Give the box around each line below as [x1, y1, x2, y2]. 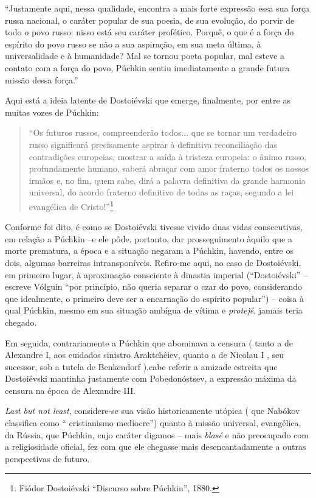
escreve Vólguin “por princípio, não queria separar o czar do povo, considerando [5, 280, 303, 293]
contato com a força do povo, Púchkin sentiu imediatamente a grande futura [5, 61, 290, 74]
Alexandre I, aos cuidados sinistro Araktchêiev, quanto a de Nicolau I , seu [5, 348, 284, 361]
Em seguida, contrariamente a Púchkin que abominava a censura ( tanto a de [5, 336, 293, 349]
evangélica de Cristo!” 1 [29, 198, 114, 212]
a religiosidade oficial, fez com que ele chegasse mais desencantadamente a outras [5, 440, 306, 453]
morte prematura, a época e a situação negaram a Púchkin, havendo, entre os [5, 244, 294, 257]
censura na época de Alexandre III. [5, 384, 136, 396]
